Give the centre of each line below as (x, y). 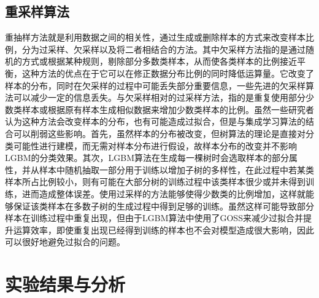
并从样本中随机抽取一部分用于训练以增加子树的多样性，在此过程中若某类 (168, 169)
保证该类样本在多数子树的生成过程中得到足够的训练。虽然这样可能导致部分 (163, 206)
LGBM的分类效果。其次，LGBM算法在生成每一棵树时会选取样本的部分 (147, 158)
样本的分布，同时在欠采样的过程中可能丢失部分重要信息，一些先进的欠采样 (155, 85)
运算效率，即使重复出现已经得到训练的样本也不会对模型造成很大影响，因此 (163, 229)
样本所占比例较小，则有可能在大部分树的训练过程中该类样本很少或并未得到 (155, 182)
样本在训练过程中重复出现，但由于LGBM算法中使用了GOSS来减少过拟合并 (154, 218)
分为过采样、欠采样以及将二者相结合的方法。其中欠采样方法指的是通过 (163, 49)
